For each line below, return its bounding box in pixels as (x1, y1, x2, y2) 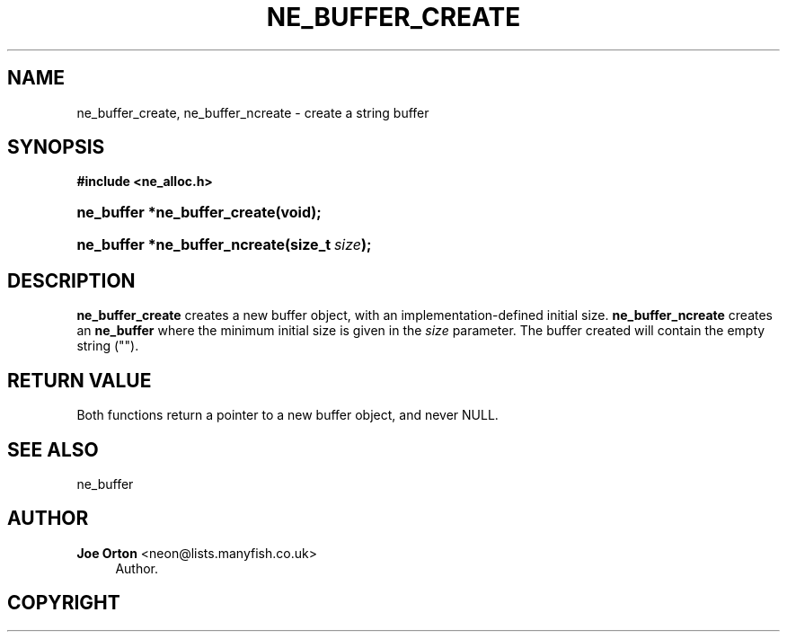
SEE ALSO (7, 438, 99, 461)
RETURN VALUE (7, 368, 152, 392)
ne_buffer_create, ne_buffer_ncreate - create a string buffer (76, 104, 429, 120)
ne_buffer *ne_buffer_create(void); (76, 203, 322, 222)
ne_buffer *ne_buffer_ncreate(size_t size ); (76, 235, 372, 254)
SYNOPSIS (7, 136, 105, 159)
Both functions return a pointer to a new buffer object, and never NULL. (76, 407, 499, 423)
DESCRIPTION (7, 269, 136, 292)
